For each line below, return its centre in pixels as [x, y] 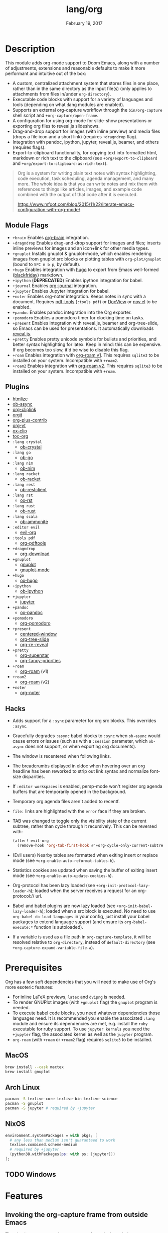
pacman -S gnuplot [24, 1104]
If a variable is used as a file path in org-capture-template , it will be [82, 937]
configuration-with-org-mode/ [49, 209]
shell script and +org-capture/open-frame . [55, 115]
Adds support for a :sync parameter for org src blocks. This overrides [84, 721]
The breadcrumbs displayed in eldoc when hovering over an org [79, 766]
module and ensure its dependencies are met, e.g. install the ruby [80, 1023]
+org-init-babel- [135, 906]
